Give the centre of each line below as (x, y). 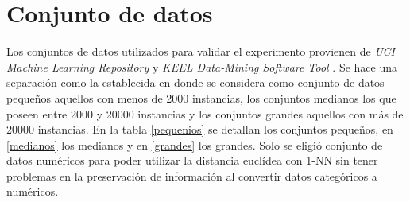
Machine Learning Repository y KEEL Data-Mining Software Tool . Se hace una (202, 66)
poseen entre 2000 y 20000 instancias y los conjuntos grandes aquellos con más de (205, 113)
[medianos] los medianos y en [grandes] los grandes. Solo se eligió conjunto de (195, 144)
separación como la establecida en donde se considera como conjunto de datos (195, 82)
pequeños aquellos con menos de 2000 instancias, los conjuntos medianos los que (201, 97)
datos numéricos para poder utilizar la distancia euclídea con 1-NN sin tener (192, 160)
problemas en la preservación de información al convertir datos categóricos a (192, 175)
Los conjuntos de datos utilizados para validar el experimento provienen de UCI (201, 51)
